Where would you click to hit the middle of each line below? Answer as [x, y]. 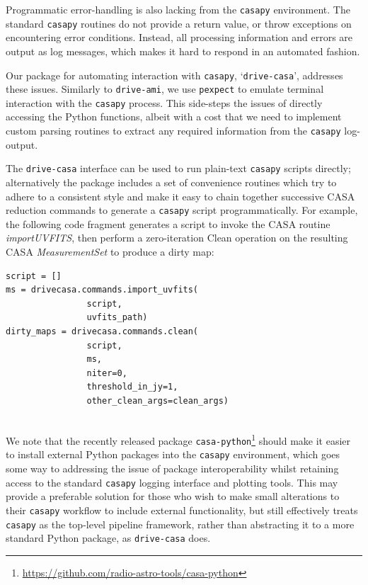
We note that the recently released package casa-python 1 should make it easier [178, 439]
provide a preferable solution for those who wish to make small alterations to [173, 496]
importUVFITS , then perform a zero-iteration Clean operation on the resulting [177, 238]
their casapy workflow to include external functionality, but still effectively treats [182, 510]
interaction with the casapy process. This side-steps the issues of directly [164, 102]
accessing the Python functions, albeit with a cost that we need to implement [174, 117]
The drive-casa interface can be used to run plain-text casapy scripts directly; [178, 168]
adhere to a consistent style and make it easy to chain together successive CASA [180, 196]
